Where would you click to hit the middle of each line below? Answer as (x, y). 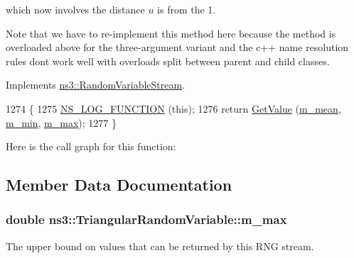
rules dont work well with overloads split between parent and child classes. (168, 61)
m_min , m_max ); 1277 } (61, 122)
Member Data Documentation (119, 185)
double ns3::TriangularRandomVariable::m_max (146, 219)
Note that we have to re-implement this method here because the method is (171, 33)
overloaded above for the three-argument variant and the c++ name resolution (177, 47)
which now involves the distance (75, 9)
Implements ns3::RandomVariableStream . (96, 85)
